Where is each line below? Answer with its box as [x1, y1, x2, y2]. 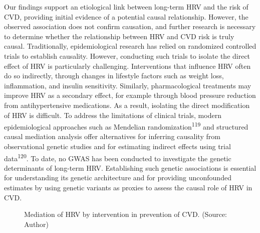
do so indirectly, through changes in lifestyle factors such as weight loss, [4, 70, 224, 81]
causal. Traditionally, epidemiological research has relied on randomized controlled [4, 41, 256, 51]
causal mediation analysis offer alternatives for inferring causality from [4, 131, 220, 142]
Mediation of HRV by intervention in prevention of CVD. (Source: [24, 209, 227, 219]
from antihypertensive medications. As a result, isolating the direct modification [4, 99, 250, 110]
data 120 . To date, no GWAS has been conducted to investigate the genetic [4, 151, 231, 163]
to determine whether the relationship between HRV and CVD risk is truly [4, 31, 234, 41]
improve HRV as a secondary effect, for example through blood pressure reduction [4, 90, 256, 100]
